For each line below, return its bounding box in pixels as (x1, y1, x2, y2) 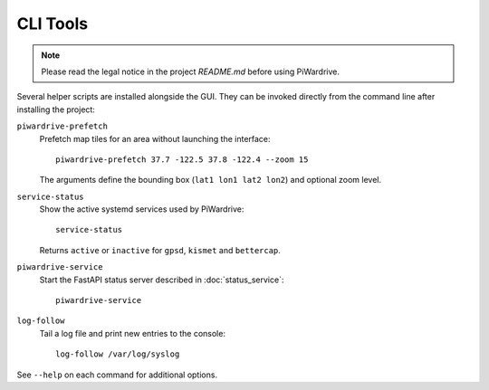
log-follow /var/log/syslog (55, 349, 180, 359)
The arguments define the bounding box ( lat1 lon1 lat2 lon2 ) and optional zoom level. (39, 175, 382, 185)
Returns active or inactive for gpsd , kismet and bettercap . (39, 244, 281, 255)
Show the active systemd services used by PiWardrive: (39, 204, 244, 214)
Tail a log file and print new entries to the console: (39, 328, 226, 338)
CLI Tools (16, 14, 89, 33)
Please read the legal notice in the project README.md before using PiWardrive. (41, 66, 340, 77)
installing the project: (16, 104, 95, 115)
